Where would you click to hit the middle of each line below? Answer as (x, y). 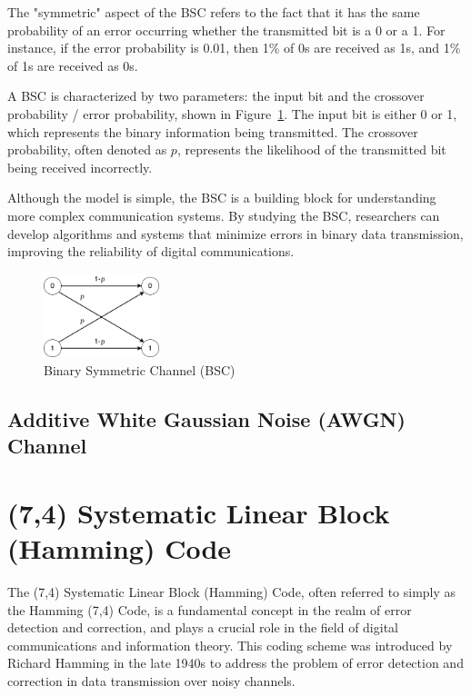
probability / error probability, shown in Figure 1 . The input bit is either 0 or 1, (232, 113)
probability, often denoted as (87, 149)
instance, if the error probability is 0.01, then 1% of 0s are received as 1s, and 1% (234, 48)
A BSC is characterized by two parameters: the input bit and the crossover (216, 96)
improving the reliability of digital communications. (151, 251)
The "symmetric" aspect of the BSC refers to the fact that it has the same (214, 12)
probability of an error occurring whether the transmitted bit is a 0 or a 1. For (226, 30)
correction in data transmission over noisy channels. (151, 680)
